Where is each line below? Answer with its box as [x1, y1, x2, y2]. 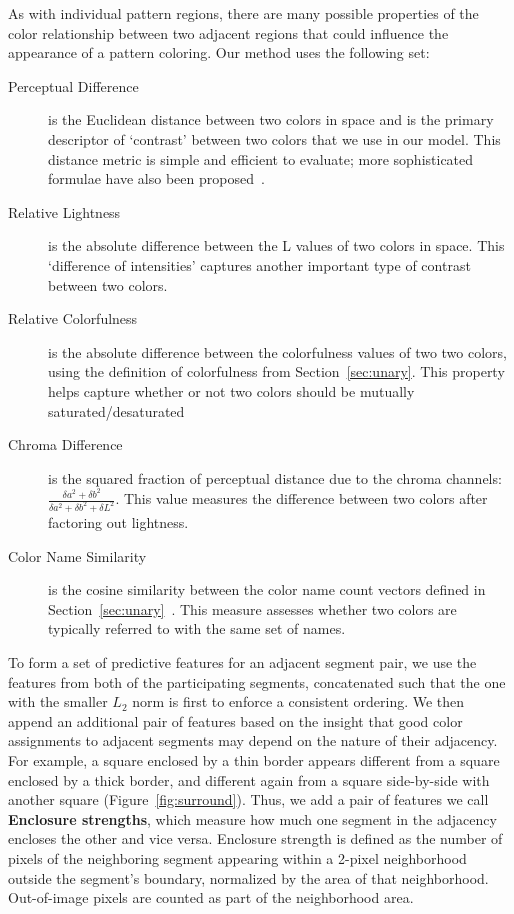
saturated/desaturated [48, 400, 185, 421]
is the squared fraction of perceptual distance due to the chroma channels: [48, 467, 502, 488]
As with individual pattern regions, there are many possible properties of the [8, 3, 479, 23]
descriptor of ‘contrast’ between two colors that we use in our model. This [48, 128, 501, 149]
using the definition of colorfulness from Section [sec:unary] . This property [48, 361, 505, 382]
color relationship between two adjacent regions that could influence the [8, 22, 449, 43]
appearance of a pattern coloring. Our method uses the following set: [8, 42, 430, 63]
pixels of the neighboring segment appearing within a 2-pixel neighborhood [8, 847, 467, 868]
